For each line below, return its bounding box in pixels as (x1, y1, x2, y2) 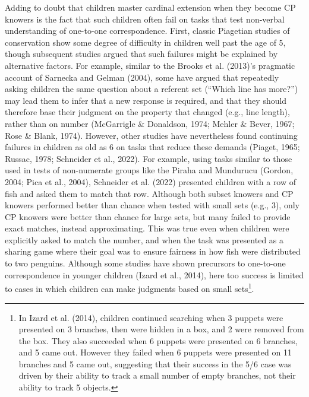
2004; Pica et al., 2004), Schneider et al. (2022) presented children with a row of (5, 175, 297, 188)
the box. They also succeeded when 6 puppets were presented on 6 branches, (18, 334, 298, 347)
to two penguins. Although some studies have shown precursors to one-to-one (5, 257, 286, 269)
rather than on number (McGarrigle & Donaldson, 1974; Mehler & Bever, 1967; (5, 117, 295, 129)
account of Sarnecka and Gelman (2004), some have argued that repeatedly (5, 71, 279, 83)
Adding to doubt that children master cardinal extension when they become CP (5, 1, 296, 13)
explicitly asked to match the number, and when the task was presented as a (5, 233, 284, 246)
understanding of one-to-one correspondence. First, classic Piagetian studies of (5, 24, 290, 37)
